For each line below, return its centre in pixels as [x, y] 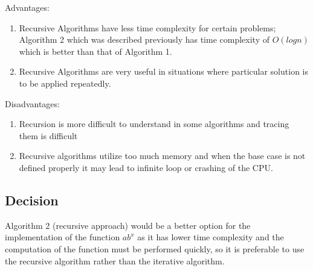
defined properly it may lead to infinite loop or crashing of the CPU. [146, 167]
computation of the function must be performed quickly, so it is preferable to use [155, 248]
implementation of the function [63, 237]
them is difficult [48, 135]
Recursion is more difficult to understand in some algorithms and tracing [154, 124]
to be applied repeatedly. [65, 83]
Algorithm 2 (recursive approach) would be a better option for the [128, 225]
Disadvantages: [32, 103]
